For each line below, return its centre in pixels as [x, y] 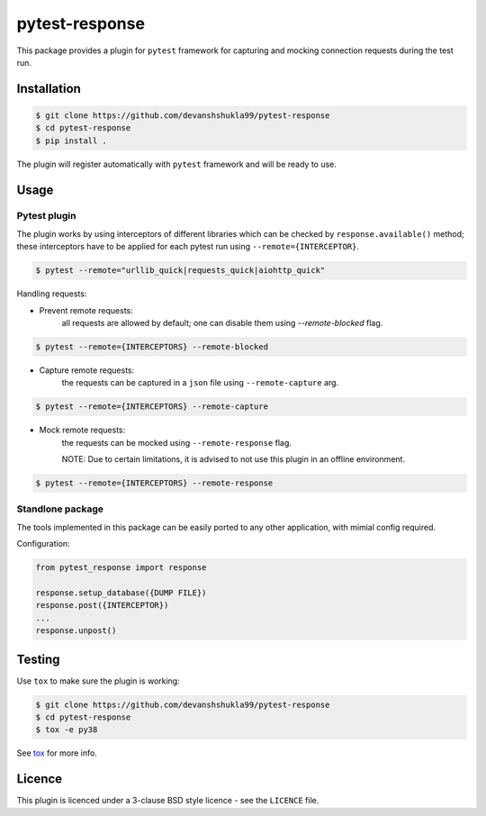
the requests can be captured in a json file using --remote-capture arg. [200, 383]
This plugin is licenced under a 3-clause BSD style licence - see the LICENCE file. [168, 801]
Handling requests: [52, 294]
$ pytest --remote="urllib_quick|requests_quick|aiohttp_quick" [180, 271]
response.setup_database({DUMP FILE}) [121, 593]
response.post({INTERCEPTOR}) [102, 605]
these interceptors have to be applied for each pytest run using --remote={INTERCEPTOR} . [188, 247]
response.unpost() [76, 631]
